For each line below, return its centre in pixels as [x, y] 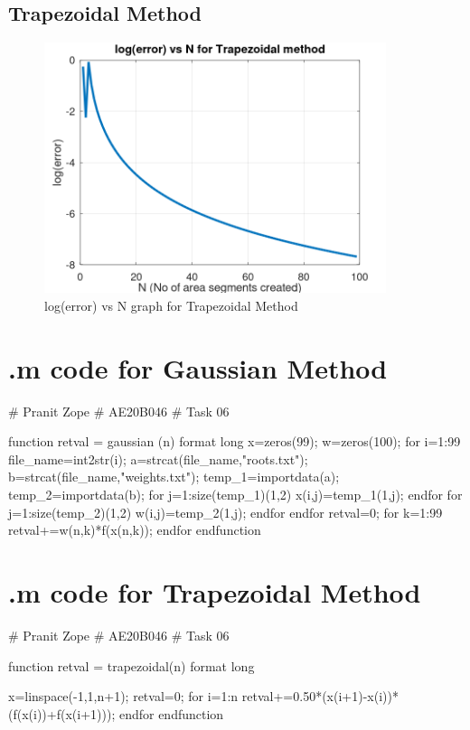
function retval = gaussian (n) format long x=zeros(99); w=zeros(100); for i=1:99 [235, 441]
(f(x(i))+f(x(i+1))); [62, 713]
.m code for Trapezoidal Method [215, 592]
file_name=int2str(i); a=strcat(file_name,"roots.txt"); [158, 459]
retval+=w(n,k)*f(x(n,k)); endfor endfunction [135, 530]
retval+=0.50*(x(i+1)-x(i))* [320, 696]
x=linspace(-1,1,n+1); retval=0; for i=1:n [123, 696]
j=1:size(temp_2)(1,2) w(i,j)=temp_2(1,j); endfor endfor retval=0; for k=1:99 [226, 512]
